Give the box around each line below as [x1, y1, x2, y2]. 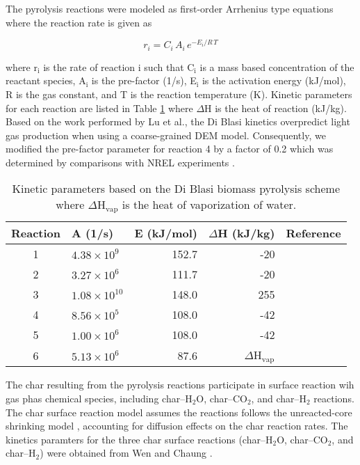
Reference [286, 225, 341, 242]
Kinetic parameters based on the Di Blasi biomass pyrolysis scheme [12, 180, 341, 197]
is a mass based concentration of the [199, 59, 354, 74]
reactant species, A [6, 73, 86, 88]
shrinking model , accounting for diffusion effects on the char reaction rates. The [6, 418, 348, 433]
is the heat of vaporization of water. [122, 196, 297, 213]
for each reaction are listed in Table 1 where [6, 100, 193, 115]
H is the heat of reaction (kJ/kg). [204, 100, 347, 115]
